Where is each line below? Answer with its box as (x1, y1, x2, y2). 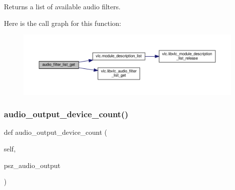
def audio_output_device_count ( (4, 127, 107, 137)
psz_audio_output (4, 160, 61, 170)
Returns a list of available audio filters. (4, 1, 121, 11)
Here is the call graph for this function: (4, 18, 121, 28)
